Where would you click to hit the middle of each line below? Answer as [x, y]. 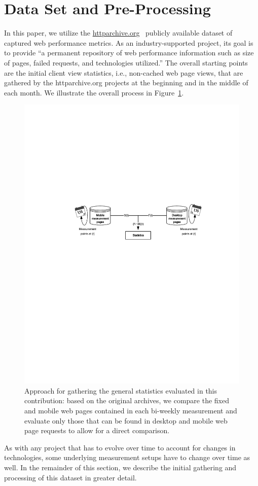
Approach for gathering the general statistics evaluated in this [121, 390]
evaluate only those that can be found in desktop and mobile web [126, 420]
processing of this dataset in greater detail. [70, 477]
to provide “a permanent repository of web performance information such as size [129, 53]
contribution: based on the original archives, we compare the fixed [127, 400]
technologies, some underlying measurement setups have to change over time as [127, 457]
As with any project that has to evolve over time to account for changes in [120, 447]
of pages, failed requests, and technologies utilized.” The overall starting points [126, 62]
